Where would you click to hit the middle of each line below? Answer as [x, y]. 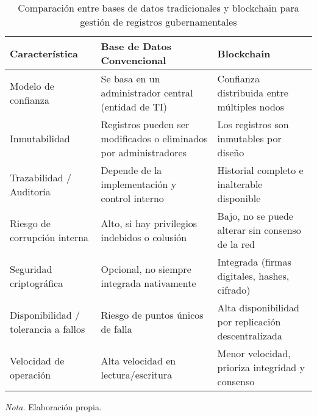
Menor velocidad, [254, 353]
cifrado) [234, 290]
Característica [44, 53]
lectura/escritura [137, 374]
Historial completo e [260, 170]
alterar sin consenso [259, 230]
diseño [231, 152]
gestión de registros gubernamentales [158, 22]
